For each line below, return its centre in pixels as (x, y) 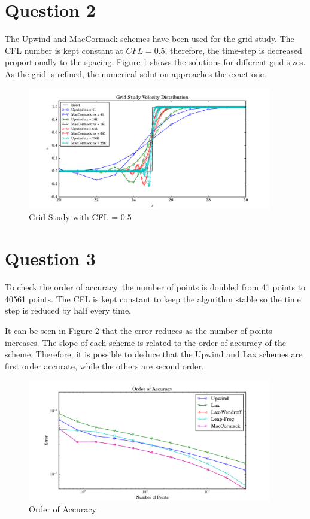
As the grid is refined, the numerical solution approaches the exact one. (136, 73)
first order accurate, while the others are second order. (104, 365)
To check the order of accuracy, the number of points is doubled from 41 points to (155, 287)
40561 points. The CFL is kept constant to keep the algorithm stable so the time (153, 298)
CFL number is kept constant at (64, 50)
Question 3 (50, 258)
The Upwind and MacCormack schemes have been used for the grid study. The (150, 39)
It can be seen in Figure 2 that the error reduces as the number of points (139, 330)
